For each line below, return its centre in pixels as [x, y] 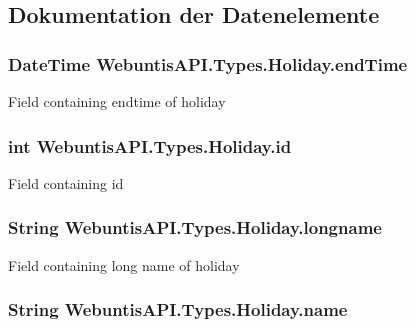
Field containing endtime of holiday [117, 101]
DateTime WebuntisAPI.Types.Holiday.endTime [208, 63]
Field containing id [66, 182]
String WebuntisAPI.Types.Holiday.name [178, 309]
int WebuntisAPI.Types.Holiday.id [150, 145]
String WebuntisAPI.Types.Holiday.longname [195, 227]
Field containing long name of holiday [124, 264]
